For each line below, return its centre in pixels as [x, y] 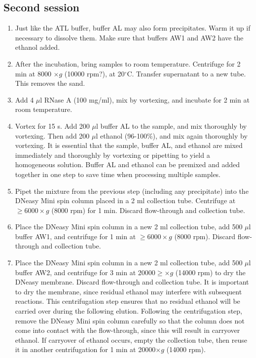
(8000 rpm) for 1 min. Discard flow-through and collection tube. [148, 210]
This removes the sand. [50, 83]
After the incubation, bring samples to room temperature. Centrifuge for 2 [128, 63]
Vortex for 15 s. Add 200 [52, 125]
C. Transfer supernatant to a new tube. [186, 73]
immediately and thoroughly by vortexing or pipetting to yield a [112, 155]
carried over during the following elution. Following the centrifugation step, [128, 311]
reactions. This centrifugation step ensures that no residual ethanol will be [128, 301]
